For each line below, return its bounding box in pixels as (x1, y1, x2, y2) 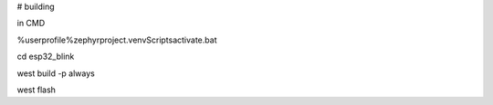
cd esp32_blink (16, 51, 75, 62)
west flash (16, 84, 57, 95)
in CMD (16, 18, 46, 29)
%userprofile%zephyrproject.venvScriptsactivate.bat (16, 34, 217, 45)
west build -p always (16, 68, 95, 79)
